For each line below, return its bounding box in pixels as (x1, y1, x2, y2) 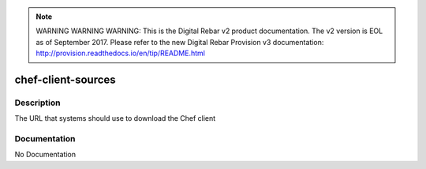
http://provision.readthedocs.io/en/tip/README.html (35, 48, 205, 58)
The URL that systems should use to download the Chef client (14, 114, 216, 123)
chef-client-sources (14, 73, 116, 86)
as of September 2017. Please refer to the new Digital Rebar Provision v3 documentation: (35, 37, 324, 47)
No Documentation (14, 150, 77, 160)
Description (14, 97, 61, 108)
